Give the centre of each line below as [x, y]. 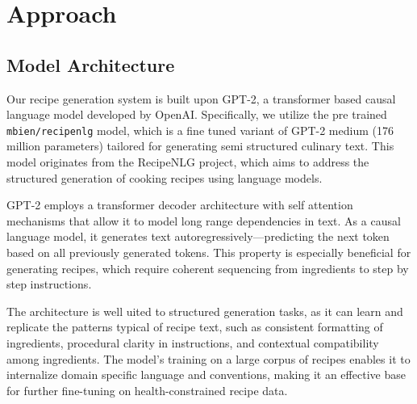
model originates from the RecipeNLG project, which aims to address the [188, 162]
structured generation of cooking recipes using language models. [165, 177]
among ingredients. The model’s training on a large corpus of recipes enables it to [208, 358]
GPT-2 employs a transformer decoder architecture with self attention [180, 205]
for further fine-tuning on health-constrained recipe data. [147, 390]
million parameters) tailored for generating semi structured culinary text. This [200, 146]
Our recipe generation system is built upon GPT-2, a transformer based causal [201, 98]
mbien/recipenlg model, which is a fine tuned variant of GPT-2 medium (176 [200, 130]
